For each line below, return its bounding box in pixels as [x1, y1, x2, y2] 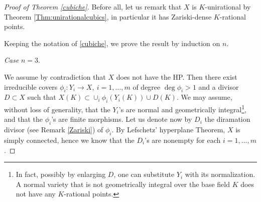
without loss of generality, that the [4, 104, 110, 114]
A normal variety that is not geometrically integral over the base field [16, 178, 230, 189]
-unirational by [205, 2, 251, 12]
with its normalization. [185, 169, 255, 179]
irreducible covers [4, 81, 58, 92]
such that [27, 92, 56, 102]
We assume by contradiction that [4, 71, 106, 82]
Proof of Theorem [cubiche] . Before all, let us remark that [4, 2, 182, 12]
